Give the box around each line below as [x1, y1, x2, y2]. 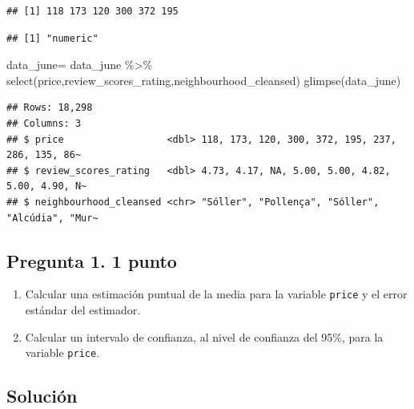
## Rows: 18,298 [6, 102, 93, 114]
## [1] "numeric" [6, 32, 98, 44]
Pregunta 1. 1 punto [6, 248, 177, 273]
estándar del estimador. [25, 301, 141, 318]
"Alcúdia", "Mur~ [6, 212, 98, 224]
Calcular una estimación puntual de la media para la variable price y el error [25, 285, 408, 302]
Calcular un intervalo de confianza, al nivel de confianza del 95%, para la [25, 328, 384, 345]
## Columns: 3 [6, 117, 82, 129]
